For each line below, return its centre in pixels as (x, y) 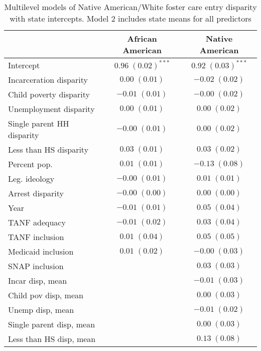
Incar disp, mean (38, 280)
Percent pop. (30, 164)
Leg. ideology (31, 179)
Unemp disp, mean (41, 310)
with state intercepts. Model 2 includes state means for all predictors (130, 18)
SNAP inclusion (36, 266)
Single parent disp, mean (52, 324)
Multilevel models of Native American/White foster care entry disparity (130, 7)
